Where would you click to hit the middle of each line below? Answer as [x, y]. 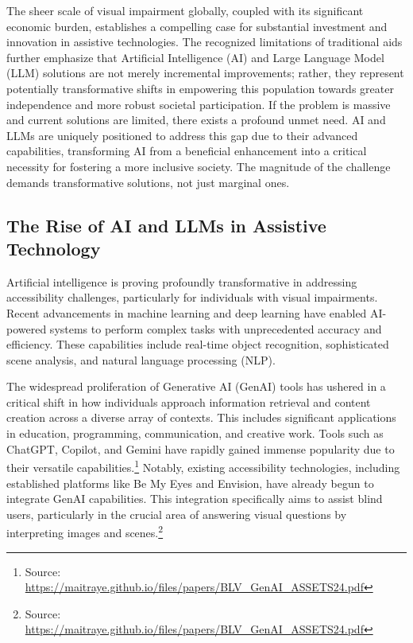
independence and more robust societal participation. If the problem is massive [199, 104]
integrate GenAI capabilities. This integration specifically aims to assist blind [195, 499]
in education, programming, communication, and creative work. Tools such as [195, 433]
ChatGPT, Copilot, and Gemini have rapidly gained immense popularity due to [201, 448]
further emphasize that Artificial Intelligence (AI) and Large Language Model [195, 57]
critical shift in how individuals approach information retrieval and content [189, 401]
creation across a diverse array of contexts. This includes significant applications [201, 417]
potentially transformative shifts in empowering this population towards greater [200, 88]
